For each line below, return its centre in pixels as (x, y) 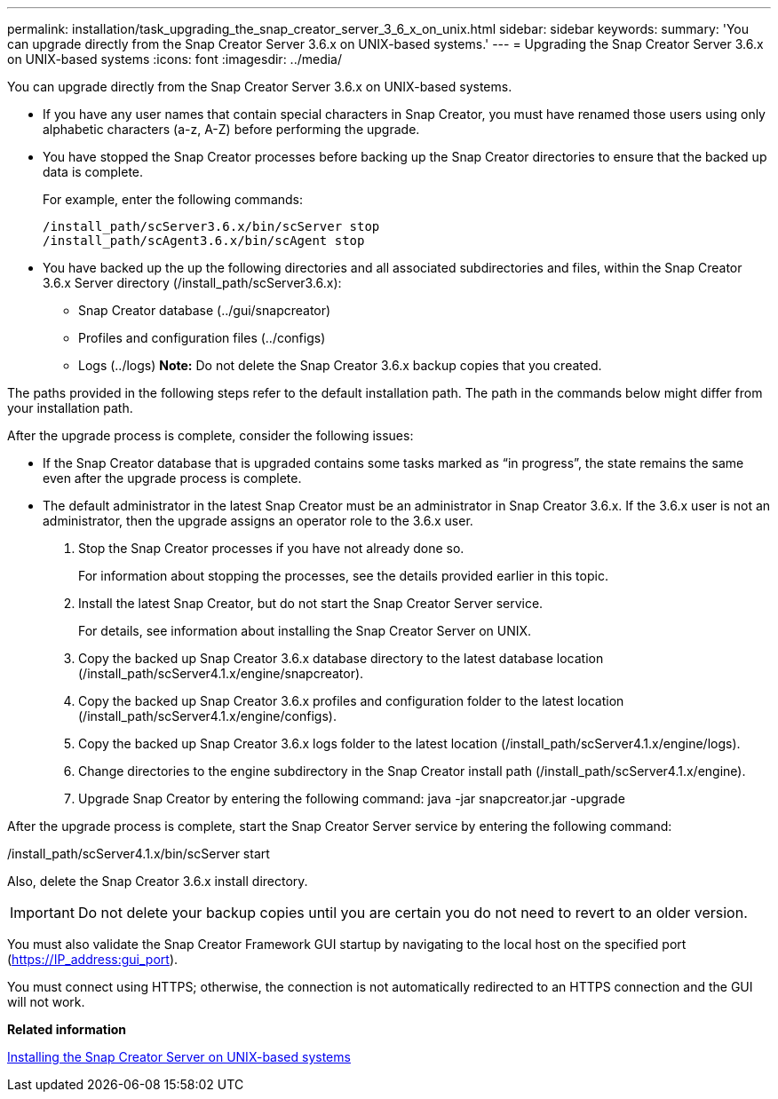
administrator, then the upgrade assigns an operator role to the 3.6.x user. (258, 521)
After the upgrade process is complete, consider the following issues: (210, 435)
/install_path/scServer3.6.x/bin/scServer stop (211, 226)
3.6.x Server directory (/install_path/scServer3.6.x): (192, 283)
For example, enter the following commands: (173, 199)
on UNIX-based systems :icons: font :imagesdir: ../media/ (175, 59)
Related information (67, 1029)
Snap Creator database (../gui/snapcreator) (205, 310)
